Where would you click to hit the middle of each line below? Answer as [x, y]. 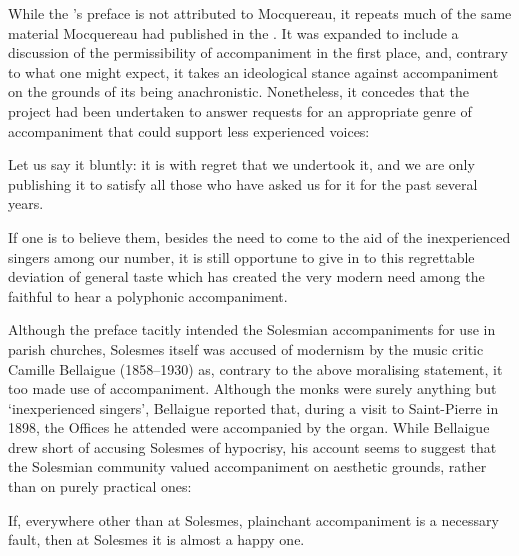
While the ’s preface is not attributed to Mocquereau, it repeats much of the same [260, 13]
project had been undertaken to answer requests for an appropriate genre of [240, 110]
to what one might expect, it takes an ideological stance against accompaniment [253, 71]
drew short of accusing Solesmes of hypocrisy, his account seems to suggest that [252, 446]
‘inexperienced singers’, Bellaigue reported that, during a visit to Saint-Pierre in [253, 407]
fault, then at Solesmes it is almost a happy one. [156, 539]
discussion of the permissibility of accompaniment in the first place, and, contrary [258, 52]
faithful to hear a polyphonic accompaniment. [148, 295]
